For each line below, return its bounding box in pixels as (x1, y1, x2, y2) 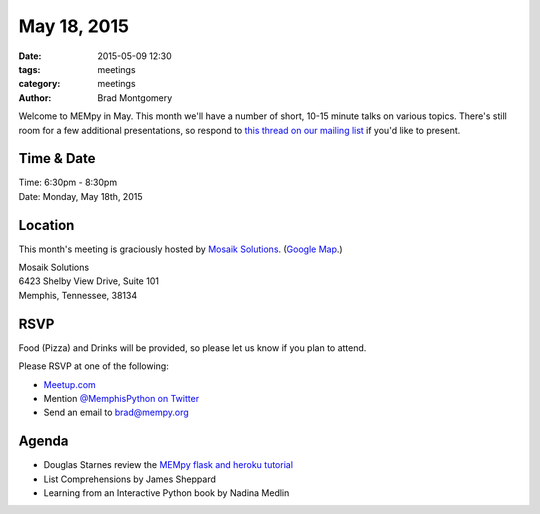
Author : (18, 91, 52, 104)
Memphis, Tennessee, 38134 (18, 289, 138, 301)
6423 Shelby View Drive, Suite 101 (18, 275, 160, 287)
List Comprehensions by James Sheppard (43, 473, 217, 485)
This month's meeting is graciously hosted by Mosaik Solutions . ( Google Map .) (18, 243, 344, 255)
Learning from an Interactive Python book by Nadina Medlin (43, 487, 290, 499)
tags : (18, 63, 41, 75)
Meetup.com (43, 378, 97, 390)
